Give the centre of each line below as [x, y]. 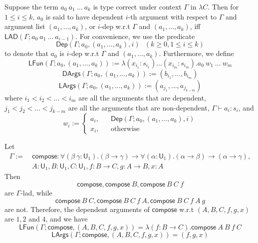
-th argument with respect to [172, 16]
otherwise [125, 129]
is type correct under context [137, 6]
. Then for [223, 6]
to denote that [26, 53]
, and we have [67, 219]
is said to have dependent [85, 16]
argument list [25, 26]
